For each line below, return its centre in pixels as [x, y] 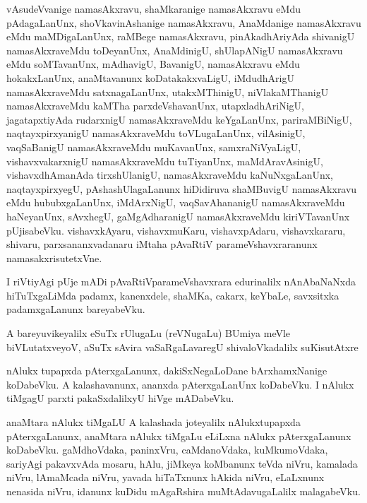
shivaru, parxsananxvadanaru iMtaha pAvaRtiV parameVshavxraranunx [162, 244]
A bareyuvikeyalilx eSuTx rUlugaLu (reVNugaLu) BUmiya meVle [149, 333]
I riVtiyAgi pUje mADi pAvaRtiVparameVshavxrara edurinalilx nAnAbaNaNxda [181, 282]
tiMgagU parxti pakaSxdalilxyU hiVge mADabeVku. [120, 398]
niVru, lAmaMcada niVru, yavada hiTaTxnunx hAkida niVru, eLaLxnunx [166, 477]
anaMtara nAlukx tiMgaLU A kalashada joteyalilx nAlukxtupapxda [154, 422]
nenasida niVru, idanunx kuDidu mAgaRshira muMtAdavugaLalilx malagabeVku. [183, 491]
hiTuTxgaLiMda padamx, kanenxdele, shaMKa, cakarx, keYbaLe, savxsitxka [173, 295]
